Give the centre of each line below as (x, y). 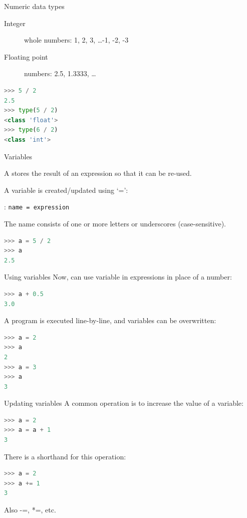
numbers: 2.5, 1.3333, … (60, 73)
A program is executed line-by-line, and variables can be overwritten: (110, 320)
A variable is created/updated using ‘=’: (66, 190)
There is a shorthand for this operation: (65, 456)
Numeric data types (34, 6)
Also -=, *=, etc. (30, 510)
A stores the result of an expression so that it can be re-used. (98, 173)
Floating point (26, 56)
